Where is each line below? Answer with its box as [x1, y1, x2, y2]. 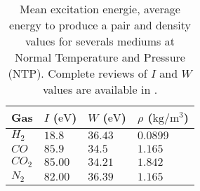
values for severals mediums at [25, 33, 175, 49]
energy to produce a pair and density [9, 17, 191, 33]
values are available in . [42, 81, 158, 97]
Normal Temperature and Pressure [15, 49, 185, 65]
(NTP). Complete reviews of [8, 65, 147, 81]
